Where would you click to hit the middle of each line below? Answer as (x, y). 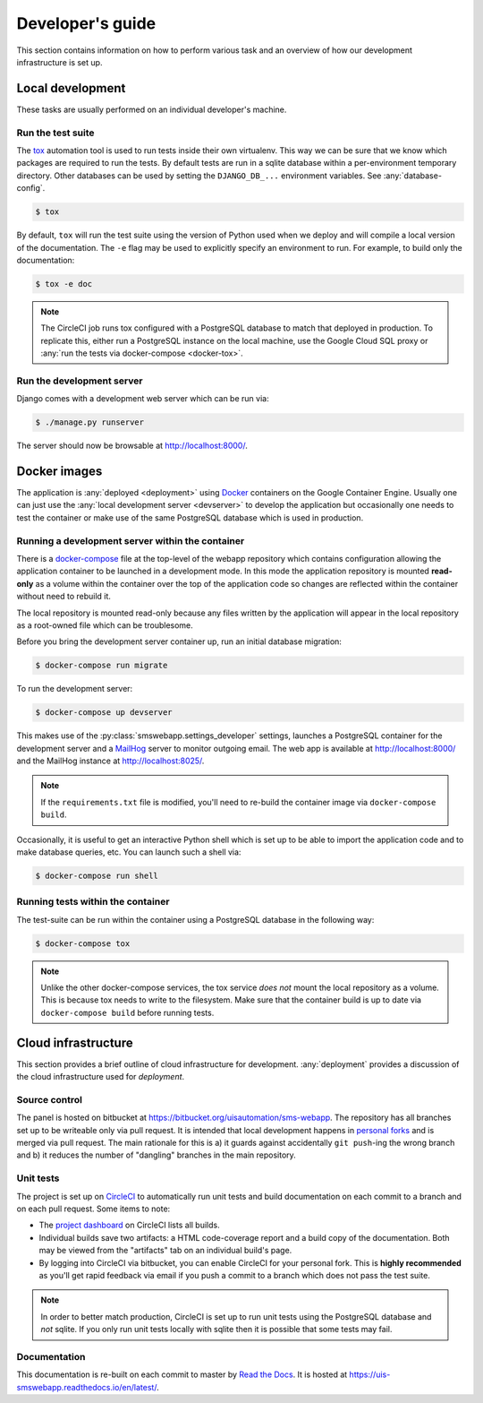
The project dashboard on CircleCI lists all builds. (129, 1225)
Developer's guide (86, 23)
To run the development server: (75, 689)
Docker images (59, 471)
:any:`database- (413, 176)
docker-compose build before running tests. (127, 1012)
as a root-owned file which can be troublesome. (105, 625)
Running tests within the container (93, 902)
